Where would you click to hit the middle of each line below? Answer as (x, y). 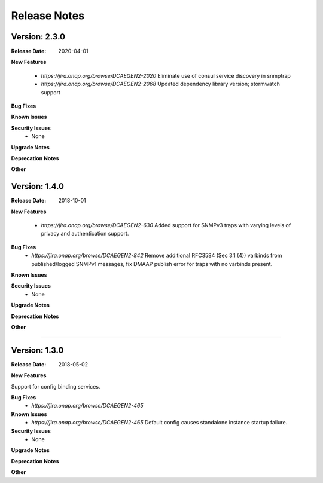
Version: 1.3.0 (37, 350)
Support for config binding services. (56, 386)
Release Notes (48, 16)
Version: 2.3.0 (38, 37)
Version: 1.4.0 (37, 186)
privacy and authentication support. (85, 234)
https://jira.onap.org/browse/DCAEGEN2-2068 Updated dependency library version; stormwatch (161, 84)
